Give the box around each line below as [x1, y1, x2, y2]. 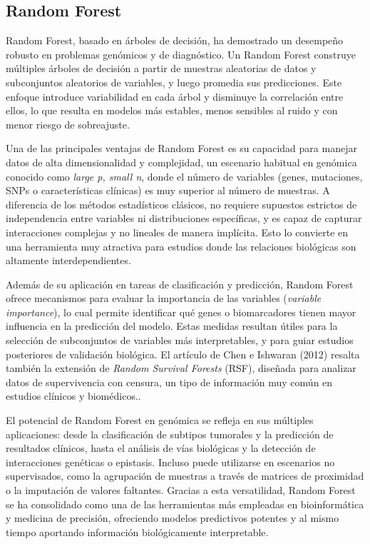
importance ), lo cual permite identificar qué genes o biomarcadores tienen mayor [6, 304, 356, 319]
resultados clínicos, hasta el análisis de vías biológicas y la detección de [6, 440, 316, 455]
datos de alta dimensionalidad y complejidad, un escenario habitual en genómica [6, 154, 357, 169]
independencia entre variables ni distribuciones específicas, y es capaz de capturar [6, 211, 362, 226]
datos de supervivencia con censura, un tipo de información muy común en [6, 374, 333, 389]
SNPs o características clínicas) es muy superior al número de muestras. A [6, 183, 330, 198]
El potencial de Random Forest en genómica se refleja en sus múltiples [6, 413, 314, 428]
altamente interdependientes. [6, 253, 131, 268]
